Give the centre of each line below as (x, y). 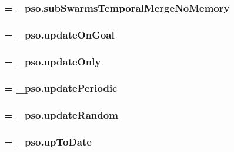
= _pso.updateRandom (61, 115)
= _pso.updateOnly (53, 61)
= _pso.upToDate (48, 142)
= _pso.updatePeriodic (61, 88)
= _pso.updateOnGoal (59, 34)
